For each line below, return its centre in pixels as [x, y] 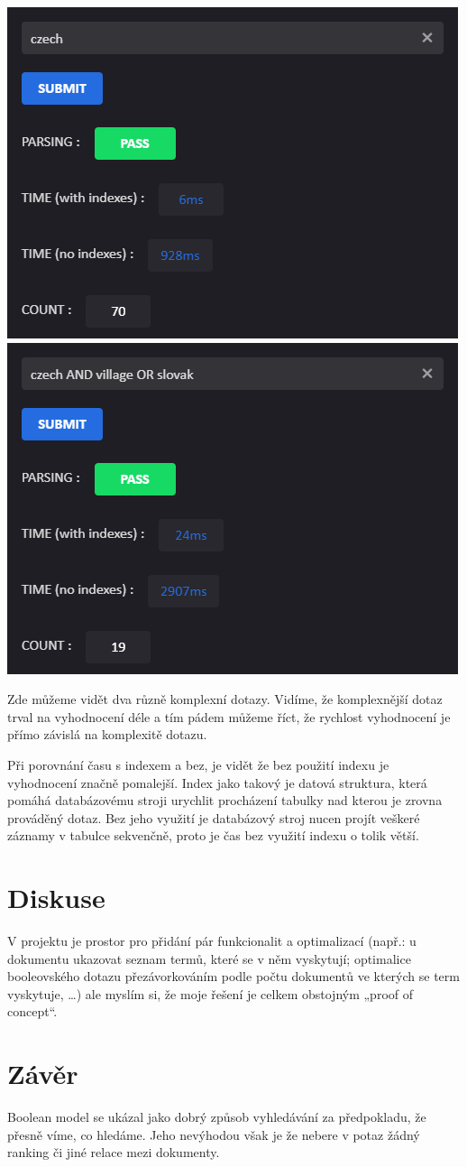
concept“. [32, 1011]
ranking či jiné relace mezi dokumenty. [114, 1152]
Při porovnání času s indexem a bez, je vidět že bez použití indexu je [198, 764]
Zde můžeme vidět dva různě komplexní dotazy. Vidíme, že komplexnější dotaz [225, 699]
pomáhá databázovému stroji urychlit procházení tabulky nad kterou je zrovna [225, 800]
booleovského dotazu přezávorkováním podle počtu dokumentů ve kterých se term [233, 976]
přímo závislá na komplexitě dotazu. [107, 734]
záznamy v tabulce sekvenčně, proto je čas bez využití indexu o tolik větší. [213, 835]
